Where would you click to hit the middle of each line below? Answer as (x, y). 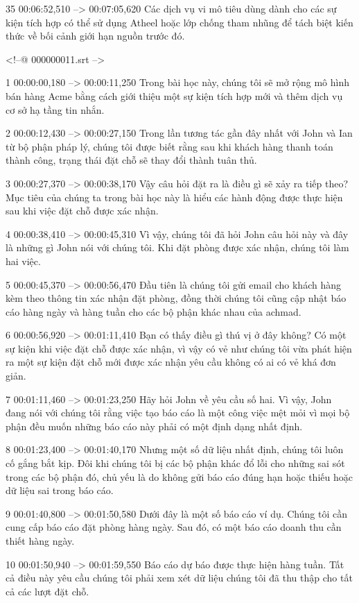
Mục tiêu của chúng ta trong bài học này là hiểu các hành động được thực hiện (174, 197)
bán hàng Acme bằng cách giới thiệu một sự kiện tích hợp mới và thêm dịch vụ (174, 95)
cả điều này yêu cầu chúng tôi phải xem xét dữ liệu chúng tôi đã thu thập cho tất (179, 578)
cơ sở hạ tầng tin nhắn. (55, 109)
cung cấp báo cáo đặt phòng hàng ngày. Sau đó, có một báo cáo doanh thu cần (174, 527)
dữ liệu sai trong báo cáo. (60, 490)
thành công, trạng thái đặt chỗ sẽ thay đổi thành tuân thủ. (131, 160)
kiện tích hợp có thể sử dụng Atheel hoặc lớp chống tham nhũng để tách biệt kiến (179, 22)
